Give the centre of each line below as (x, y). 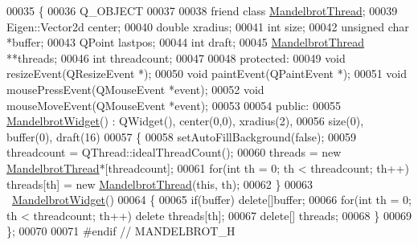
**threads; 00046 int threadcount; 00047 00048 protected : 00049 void (176, 57)
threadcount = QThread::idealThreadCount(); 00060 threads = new (174, 152)
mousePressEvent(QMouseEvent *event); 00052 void (135, 89)
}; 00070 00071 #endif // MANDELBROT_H (121, 231)
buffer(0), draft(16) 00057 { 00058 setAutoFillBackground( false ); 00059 (182, 136)
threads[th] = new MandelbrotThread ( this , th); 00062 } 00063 (160, 184)
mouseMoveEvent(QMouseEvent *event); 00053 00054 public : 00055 (174, 105)
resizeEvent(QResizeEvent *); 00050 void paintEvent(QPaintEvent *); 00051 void (207, 73)
